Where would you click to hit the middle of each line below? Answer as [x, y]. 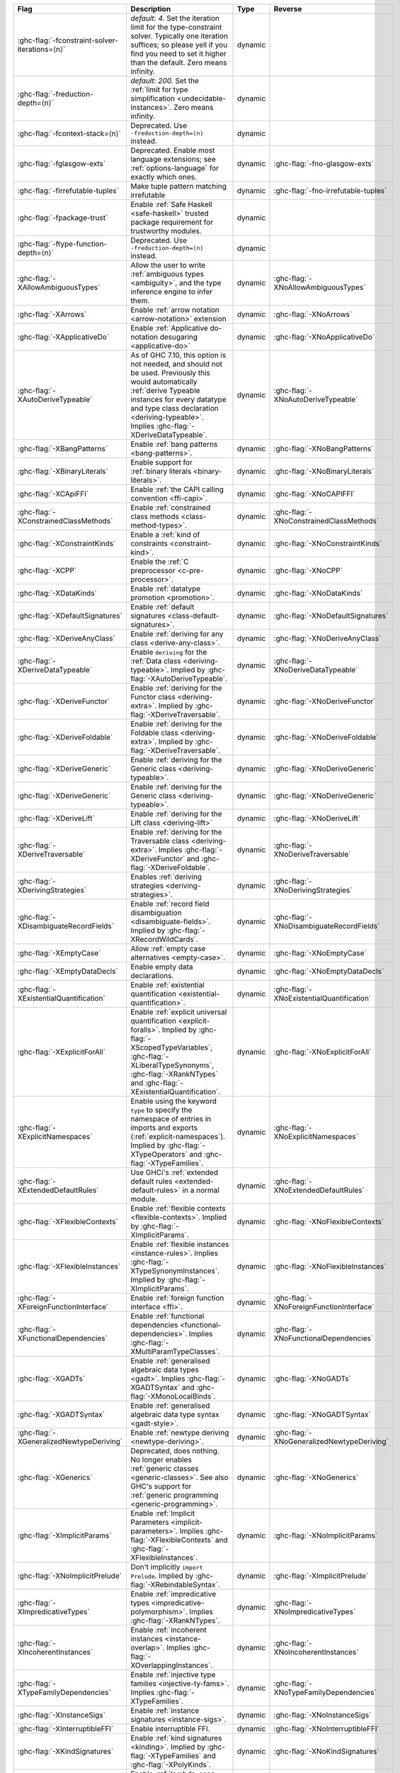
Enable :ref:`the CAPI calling [177, 489]
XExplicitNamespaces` [55, 1136]
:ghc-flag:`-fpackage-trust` [63, 218]
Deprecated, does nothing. [175, 1451]
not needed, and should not [177, 364]
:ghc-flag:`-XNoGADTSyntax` [322, 1414]
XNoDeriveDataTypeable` [316, 670]
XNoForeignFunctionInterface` [324, 1307]
